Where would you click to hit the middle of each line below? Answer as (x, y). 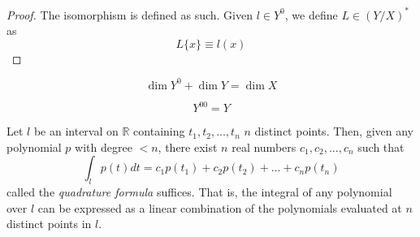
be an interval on (76, 131)
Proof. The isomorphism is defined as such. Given (130, 14)
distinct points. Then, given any (334, 131)
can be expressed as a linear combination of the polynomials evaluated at (220, 207)
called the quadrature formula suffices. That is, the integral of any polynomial (199, 192)
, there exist (188, 147)
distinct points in (49, 224)
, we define (311, 14)
